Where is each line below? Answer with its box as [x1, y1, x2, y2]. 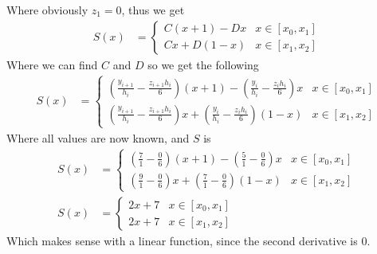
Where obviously [6, 2, 88, 18]
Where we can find [6, 56, 98, 72]
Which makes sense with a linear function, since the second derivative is [6, 233, 358, 249]
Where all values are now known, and [6, 129, 190, 146]
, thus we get [121, 2, 185, 18]
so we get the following [147, 56, 259, 72]
